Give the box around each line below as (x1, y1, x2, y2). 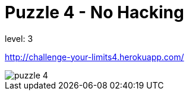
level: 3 (5, 33, 33, 44)
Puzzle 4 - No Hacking (5, 2, 184, 22)
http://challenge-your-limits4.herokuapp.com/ (5, 51, 184, 62)
